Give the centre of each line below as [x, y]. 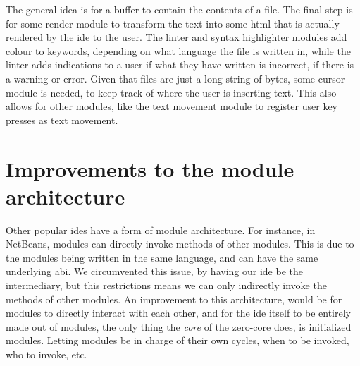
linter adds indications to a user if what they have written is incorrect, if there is [180, 65]
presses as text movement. [62, 120]
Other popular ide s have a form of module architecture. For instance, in [161, 230]
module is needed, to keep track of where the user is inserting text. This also [171, 92]
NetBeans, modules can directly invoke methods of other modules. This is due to [180, 244]
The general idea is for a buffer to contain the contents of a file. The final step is [179, 9]
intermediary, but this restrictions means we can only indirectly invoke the [166, 285]
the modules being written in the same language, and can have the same [162, 257]
